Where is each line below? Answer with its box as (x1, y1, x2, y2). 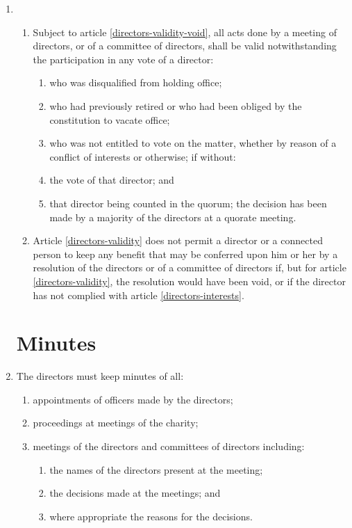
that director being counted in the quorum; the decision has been (49, 195, 327, 210)
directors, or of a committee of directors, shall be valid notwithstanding (33, 38, 337, 53)
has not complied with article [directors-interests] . (33, 287, 244, 302)
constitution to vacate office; (49, 112, 170, 127)
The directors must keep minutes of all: (16, 369, 184, 383)
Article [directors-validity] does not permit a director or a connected (33, 233, 323, 248)
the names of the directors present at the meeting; (49, 462, 263, 477)
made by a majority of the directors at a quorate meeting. (49, 209, 296, 224)
